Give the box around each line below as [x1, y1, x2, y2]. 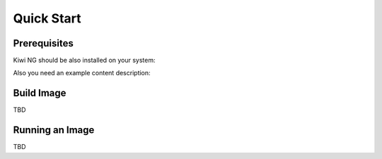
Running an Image [13, 124, 95, 136]
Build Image [13, 87, 66, 99]
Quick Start [13, 11, 81, 26]
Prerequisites [13, 37, 74, 49]
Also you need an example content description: [13, 69, 151, 77]
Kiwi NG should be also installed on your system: [13, 56, 156, 65]
